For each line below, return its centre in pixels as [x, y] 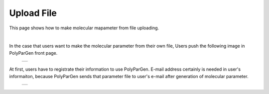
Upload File [33, 13]
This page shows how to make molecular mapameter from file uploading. [84, 28]
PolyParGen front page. [33, 53]
